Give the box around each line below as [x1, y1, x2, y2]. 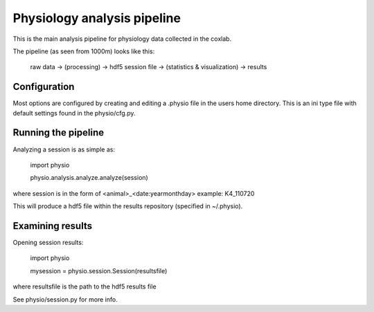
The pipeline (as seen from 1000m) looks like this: [12, 47, 155, 55]
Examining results [12, 220, 93, 232]
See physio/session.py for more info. [12, 295, 118, 304]
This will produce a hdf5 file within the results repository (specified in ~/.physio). [12, 202, 243, 210]
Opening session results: [12, 239, 84, 246]
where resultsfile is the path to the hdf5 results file [12, 282, 157, 291]
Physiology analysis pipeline [12, 10, 181, 26]
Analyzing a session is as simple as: [12, 145, 116, 154]
